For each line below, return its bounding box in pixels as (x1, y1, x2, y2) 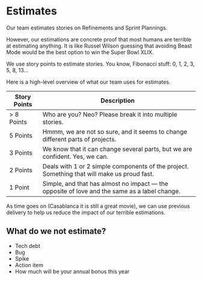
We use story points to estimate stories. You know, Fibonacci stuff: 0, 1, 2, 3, (6, 60, 195, 67)
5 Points (9, 131, 33, 140)
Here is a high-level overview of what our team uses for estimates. (6, 78, 171, 85)
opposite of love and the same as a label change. (42, 187, 181, 195)
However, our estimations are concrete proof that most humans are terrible (6, 36, 192, 43)
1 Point (9, 183, 29, 191)
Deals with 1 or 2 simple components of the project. (42, 162, 189, 170)
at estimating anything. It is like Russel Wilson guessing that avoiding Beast (6, 42, 192, 49)
